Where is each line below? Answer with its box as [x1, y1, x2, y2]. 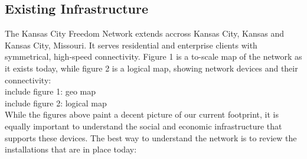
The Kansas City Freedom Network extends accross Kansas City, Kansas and [5, 27, 285, 40]
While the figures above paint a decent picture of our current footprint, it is [5, 108, 279, 121]
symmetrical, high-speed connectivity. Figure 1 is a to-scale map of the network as [5, 50, 302, 63]
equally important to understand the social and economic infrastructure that [5, 119, 282, 132]
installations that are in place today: [5, 143, 137, 155]
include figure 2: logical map [5, 96, 107, 109]
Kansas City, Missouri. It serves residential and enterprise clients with [5, 38, 257, 51]
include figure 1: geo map [5, 85, 96, 98]
